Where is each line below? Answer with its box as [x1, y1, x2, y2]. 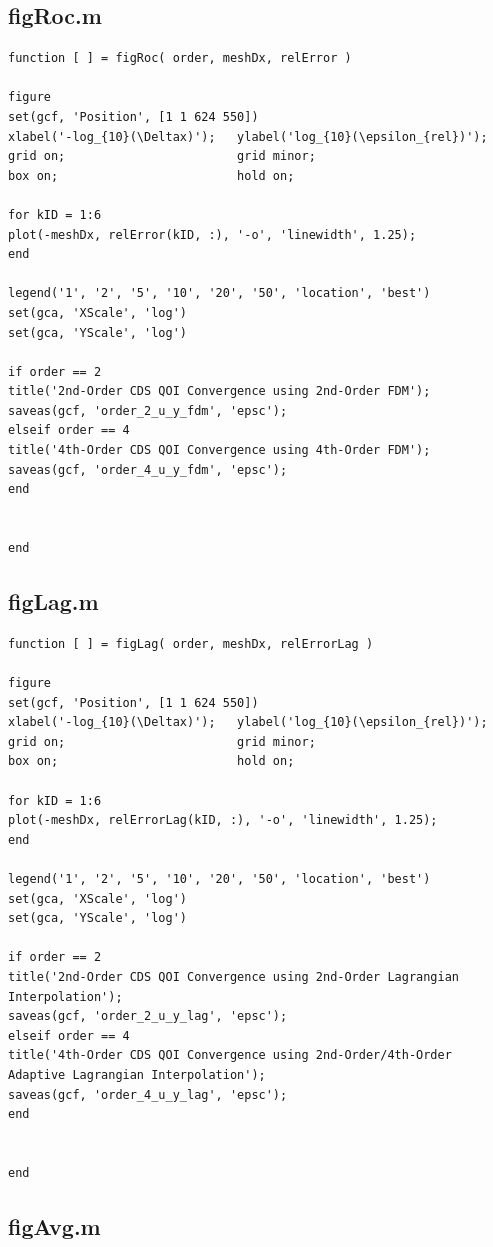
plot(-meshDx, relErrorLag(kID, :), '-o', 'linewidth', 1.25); [8, 813, 438, 828]
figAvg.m [8, 1210, 101, 1241]
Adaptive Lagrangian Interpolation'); [8, 1067, 266, 1082]
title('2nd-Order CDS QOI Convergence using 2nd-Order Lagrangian [8, 969, 460, 984]
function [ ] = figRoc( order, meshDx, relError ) [8, 51, 352, 66]
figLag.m [8, 586, 99, 617]
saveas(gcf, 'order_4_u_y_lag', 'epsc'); [8, 1087, 288, 1102]
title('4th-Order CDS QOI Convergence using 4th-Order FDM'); [8, 443, 431, 458]
